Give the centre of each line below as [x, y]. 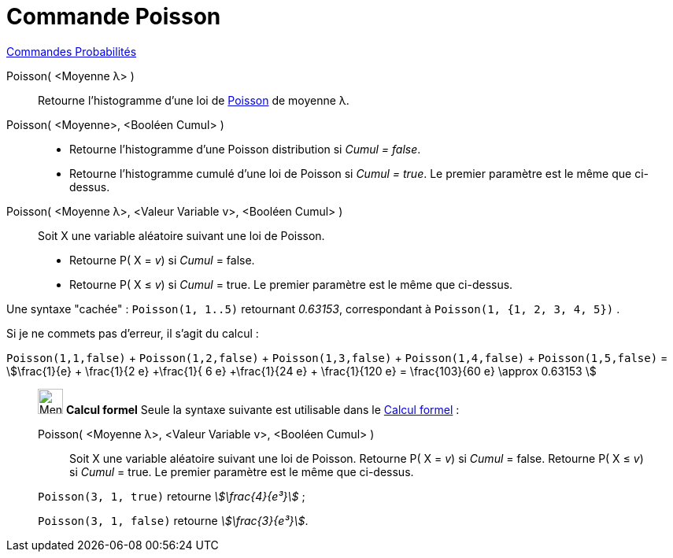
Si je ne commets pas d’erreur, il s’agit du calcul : [133, 333]
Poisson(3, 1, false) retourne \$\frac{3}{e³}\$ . [173, 520]
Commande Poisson [114, 17]
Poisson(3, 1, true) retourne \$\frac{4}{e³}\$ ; [172, 496]
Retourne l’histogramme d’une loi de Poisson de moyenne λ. [194, 100]
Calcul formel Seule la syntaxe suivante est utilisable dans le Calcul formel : [263, 409]
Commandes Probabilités [72, 51]
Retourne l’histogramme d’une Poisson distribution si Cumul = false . [245, 149]
